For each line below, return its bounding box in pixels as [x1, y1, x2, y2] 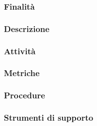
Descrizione [4, 22, 49, 34]
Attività [4, 45, 36, 57]
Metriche [4, 67, 40, 79]
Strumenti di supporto [4, 111, 94, 124]
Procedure [4, 89, 45, 101]
